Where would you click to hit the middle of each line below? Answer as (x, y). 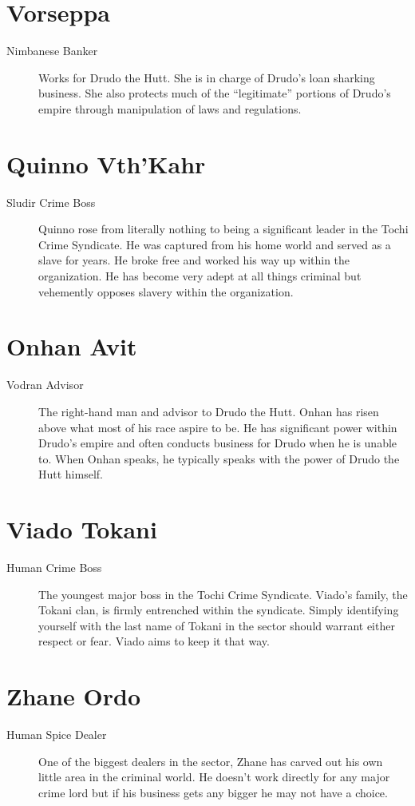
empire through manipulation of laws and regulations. (170, 108)
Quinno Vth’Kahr (106, 163)
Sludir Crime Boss (51, 202)
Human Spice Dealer (57, 735)
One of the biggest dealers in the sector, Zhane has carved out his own (211, 761)
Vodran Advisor (45, 385)
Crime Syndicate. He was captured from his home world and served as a (215, 244)
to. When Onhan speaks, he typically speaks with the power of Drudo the (219, 458)
